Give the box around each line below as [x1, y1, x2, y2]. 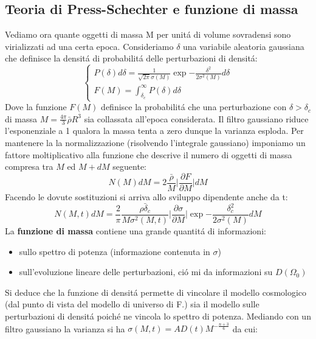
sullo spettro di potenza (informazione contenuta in [19, 245, 210, 257]
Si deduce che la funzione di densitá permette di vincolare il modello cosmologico [5, 285, 307, 298]
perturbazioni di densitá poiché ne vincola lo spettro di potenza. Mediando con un [5, 310, 311, 323]
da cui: [232, 322, 258, 335]
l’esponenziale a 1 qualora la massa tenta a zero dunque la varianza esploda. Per [5, 124, 304, 137]
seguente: [112, 160, 146, 173]
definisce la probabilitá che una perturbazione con [101, 100, 287, 113]
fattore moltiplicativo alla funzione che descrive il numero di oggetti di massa [5, 148, 292, 161]
